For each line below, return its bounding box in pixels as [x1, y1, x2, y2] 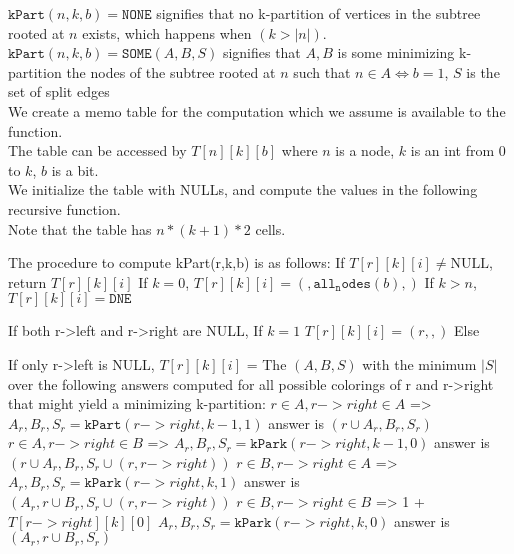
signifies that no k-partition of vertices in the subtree [156, 3, 481, 23]
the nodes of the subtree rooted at [66, 61, 276, 82]
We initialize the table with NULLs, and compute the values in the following [8, 179, 478, 200]
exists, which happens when [82, 22, 252, 43]
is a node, [335, 140, 395, 161]
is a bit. [51, 159, 99, 180]
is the [466, 61, 500, 82]
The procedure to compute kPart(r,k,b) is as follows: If [8, 252, 345, 273]
